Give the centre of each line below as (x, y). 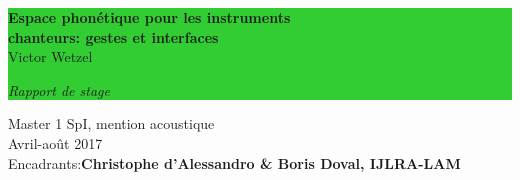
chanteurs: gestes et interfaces (113, 36)
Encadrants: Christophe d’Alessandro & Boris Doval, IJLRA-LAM (234, 162)
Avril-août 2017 (55, 142)
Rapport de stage (59, 89)
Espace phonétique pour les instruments (149, 17)
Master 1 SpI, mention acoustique (111, 123)
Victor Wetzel (50, 56)
